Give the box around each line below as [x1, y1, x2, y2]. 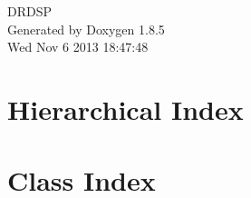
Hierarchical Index [7, 90, 244, 127]
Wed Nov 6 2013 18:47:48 [7, 37, 149, 56]
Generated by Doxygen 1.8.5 [7, 19, 165, 38]
